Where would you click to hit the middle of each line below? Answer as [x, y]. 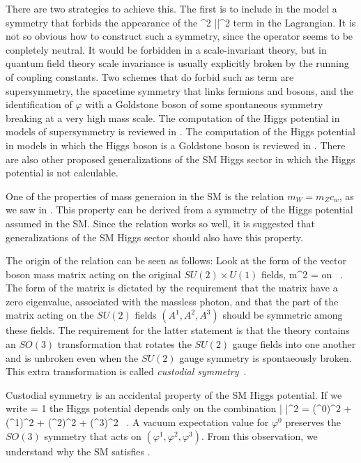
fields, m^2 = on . [302, 274]
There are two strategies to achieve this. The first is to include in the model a [171, 8]
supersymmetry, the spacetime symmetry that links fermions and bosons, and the [179, 90]
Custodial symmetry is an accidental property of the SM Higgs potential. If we [174, 394]
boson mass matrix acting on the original [93, 274]
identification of [39, 104]
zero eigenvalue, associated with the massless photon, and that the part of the [172, 301]
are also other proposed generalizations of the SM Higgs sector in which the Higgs [180, 159]
